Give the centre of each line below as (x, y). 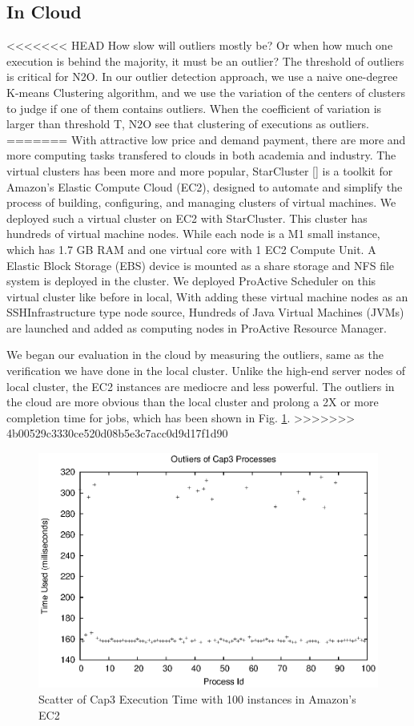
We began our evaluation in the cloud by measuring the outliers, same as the (195, 355)
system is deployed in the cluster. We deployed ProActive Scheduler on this (191, 281)
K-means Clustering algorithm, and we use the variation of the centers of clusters (206, 92)
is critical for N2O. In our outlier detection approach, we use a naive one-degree (202, 77)
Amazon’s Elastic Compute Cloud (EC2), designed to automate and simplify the (205, 186)
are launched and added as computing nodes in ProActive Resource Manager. (197, 327)
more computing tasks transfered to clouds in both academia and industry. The (201, 155)
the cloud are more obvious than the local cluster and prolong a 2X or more (193, 402)
